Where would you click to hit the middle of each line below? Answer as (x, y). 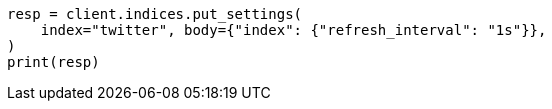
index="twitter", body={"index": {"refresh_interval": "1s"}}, (293, 30)
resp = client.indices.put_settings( (155, 14)
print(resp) (53, 62)
